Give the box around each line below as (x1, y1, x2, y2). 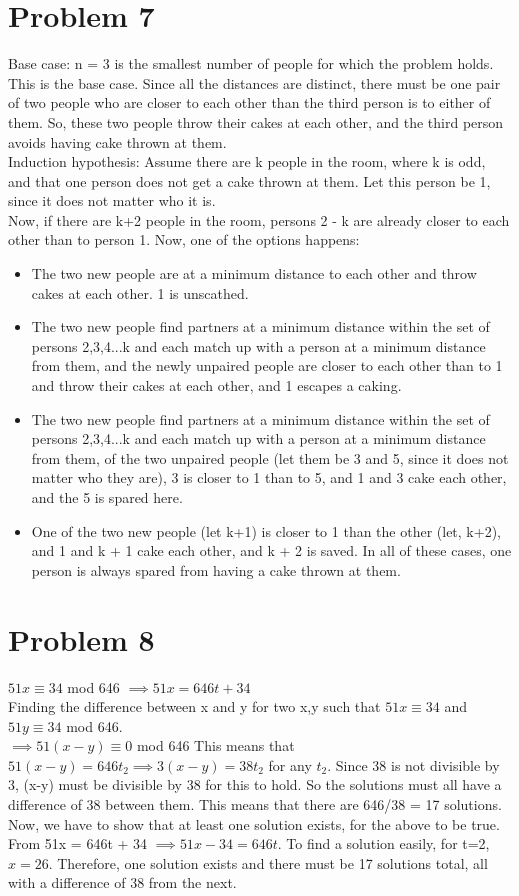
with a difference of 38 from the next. (8, 872, 237, 893)
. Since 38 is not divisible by (327, 754, 500, 775)
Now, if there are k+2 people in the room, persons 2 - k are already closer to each (8, 209, 510, 230)
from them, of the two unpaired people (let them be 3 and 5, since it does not (31, 447, 509, 468)
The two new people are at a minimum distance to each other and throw (31, 263, 477, 284)
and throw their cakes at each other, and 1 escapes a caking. (31, 375, 402, 396)
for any (268, 754, 312, 775)
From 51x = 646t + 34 (8, 833, 148, 854)
